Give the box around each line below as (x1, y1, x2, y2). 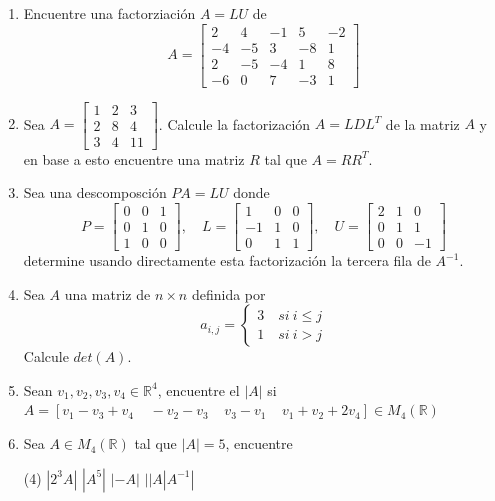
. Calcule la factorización (158, 113, 311, 134)
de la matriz (385, 113, 460, 134)
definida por (191, 283, 266, 304)
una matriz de (64, 283, 151, 304)
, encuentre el (157, 379, 240, 400)
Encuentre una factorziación (23, 3, 196, 23)
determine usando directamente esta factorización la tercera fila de (23, 250, 431, 271)
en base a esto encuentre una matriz (23, 148, 245, 169)
